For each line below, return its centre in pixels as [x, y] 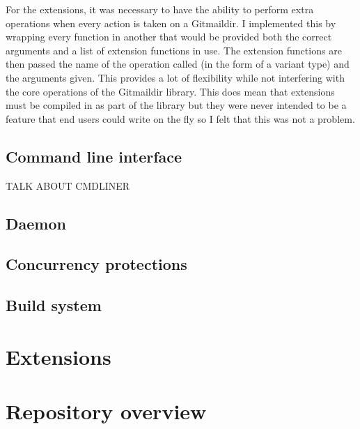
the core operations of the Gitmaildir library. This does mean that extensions [170, 91]
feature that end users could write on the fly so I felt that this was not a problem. [180, 118]
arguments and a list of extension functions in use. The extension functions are [174, 50]
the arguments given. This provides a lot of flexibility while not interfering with [175, 77]
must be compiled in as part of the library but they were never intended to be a [176, 105]
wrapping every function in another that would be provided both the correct [169, 37]
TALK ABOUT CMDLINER [68, 185]
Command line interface [94, 156]
